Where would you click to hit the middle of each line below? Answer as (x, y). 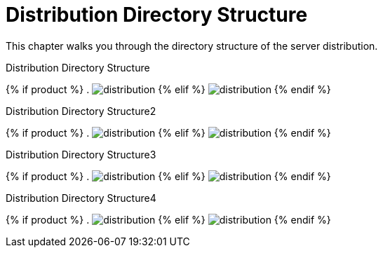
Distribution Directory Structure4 (81, 198)
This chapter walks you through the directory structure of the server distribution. (192, 46)
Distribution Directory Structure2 (81, 111)
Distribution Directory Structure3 (81, 154)
